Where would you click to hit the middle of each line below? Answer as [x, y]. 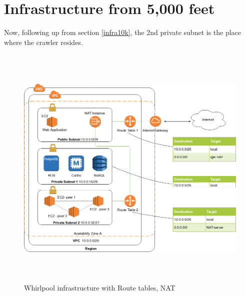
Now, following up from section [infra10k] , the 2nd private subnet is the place [123, 32]
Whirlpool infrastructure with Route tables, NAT [100, 288]
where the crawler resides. [43, 42]
